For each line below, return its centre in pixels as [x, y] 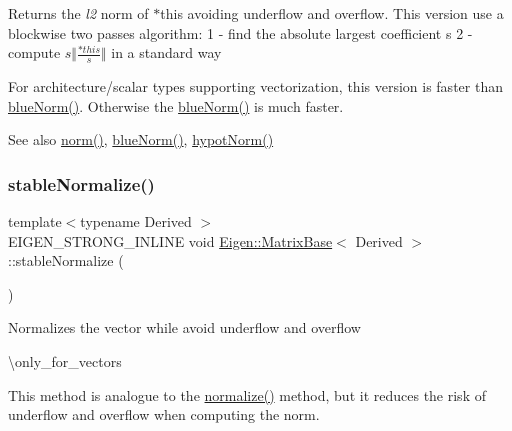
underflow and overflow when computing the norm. [164, 414]
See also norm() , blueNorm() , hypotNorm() [141, 139]
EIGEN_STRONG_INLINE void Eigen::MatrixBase [170, 240]
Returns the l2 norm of [78, 13]
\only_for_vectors [65, 360]
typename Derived [136, 221]
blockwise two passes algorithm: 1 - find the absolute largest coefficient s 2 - [240, 32]
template [35, 221]
